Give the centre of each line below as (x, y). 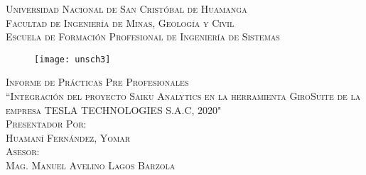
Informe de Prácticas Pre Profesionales (97, 82)
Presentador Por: (46, 124)
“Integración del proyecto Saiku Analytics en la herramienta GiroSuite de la (183, 96)
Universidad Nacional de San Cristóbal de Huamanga (127, 9)
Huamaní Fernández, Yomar (68, 137)
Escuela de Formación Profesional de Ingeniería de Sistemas (143, 36)
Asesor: (23, 151)
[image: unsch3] (72, 59)
